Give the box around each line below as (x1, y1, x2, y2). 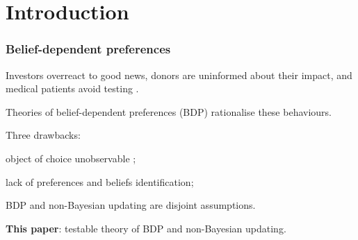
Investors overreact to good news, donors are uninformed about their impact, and (6, 67, 352, 82)
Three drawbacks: (6, 128, 81, 142)
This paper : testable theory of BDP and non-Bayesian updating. (6, 221, 286, 235)
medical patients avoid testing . (6, 81, 139, 96)
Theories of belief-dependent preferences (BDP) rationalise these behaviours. (6, 104, 332, 119)
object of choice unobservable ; (6, 151, 136, 165)
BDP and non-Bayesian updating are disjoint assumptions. (6, 198, 256, 212)
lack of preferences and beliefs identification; (6, 174, 194, 189)
